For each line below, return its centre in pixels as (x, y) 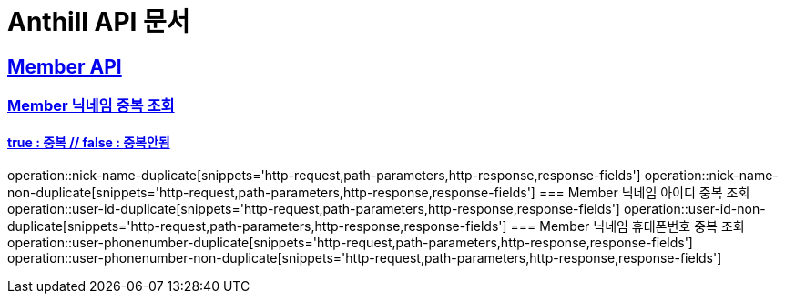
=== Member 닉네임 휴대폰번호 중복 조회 (627, 226)
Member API (65, 66)
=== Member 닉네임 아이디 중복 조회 (644, 193)
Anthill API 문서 (99, 22)
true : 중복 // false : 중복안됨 (89, 142)
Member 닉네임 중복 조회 (91, 106)
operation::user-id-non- (694, 209)
